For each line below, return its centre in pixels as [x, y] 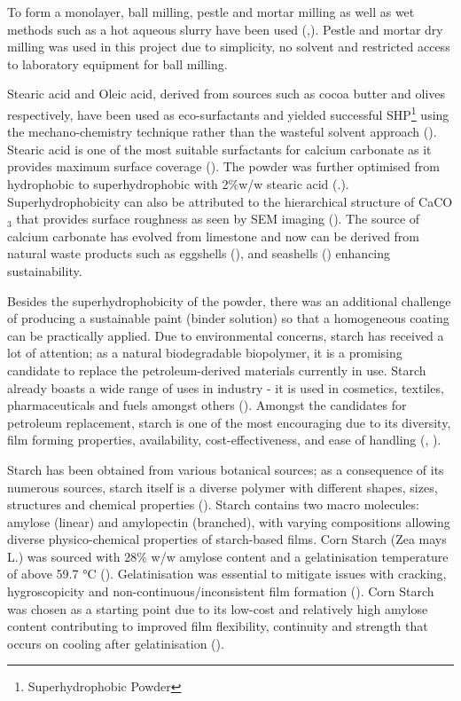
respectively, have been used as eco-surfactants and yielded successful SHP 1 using [228, 113]
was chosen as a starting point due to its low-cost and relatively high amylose [218, 608]
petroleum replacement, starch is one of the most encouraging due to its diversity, [229, 422]
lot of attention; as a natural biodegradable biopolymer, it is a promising [205, 353]
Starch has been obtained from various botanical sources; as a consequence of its [226, 469]
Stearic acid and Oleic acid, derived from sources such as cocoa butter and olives [227, 94]
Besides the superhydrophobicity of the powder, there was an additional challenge [229, 300]
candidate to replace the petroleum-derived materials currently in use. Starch [217, 370]
